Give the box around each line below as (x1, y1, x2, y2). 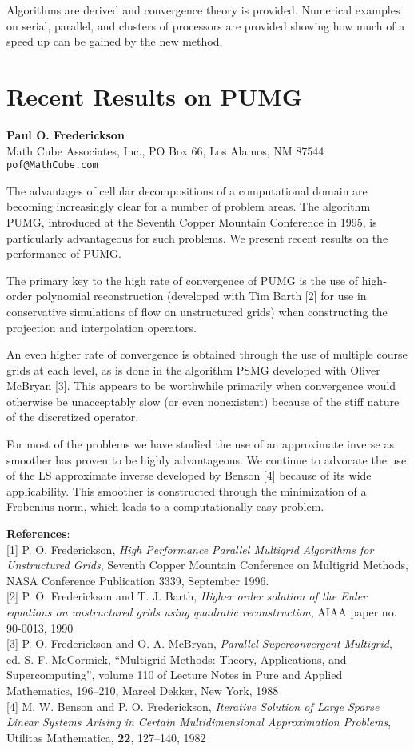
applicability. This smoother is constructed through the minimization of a (6, 482, 367, 499)
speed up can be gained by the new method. (6, 33, 223, 50)
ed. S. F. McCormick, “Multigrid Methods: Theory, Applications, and (6, 650, 347, 667)
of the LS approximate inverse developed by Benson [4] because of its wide (6, 467, 372, 484)
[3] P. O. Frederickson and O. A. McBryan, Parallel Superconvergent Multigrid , (6, 635, 392, 652)
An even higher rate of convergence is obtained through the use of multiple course (6, 346, 408, 363)
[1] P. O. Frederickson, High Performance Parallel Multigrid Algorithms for (6, 540, 374, 557)
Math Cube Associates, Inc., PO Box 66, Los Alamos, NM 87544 (6, 142, 324, 159)
